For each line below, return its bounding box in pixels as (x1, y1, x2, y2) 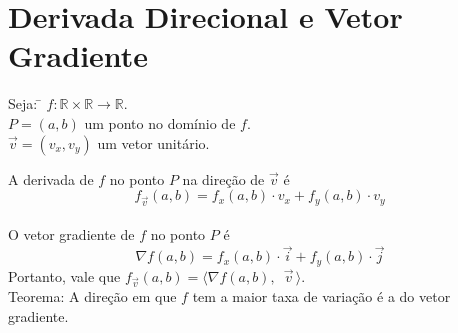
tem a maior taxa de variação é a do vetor (192, 286, 451, 307)
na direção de (182, 168, 265, 189)
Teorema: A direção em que (8, 286, 177, 307)
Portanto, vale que (8, 265, 121, 286)
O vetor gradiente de (8, 224, 135, 245)
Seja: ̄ (8, 93, 42, 114)
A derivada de (8, 168, 94, 189)
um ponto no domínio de (84, 112, 236, 133)
